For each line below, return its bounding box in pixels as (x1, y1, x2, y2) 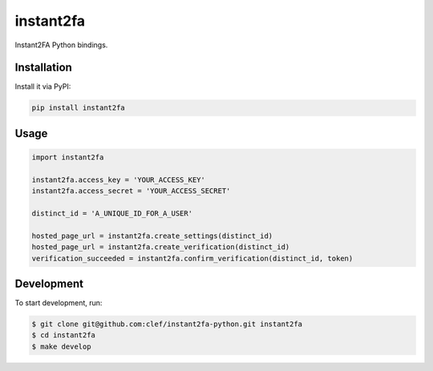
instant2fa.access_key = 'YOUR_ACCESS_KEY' (31, 175, 206, 184)
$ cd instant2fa (31, 331, 96, 340)
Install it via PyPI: (14, 82, 71, 91)
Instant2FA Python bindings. (14, 40, 108, 50)
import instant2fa (31, 153, 104, 162)
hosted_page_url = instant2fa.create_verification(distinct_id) (31, 243, 290, 252)
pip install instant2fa (31, 103, 126, 112)
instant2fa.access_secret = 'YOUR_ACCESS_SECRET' (31, 187, 231, 196)
